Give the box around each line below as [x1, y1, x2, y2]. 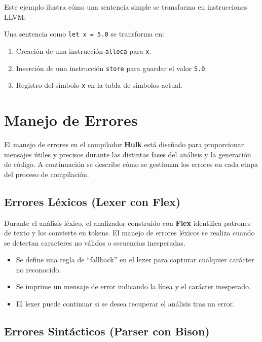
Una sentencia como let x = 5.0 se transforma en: [4, 28, 164, 39]
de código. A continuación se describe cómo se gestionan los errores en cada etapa [4, 159, 258, 169]
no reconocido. [16, 264, 61, 275]
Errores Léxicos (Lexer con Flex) [4, 193, 181, 209]
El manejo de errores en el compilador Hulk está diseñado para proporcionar [4, 139, 244, 149]
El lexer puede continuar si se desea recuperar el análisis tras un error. [16, 298, 235, 309]
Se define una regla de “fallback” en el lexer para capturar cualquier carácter [16, 254, 254, 265]
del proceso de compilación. [4, 168, 89, 179]
